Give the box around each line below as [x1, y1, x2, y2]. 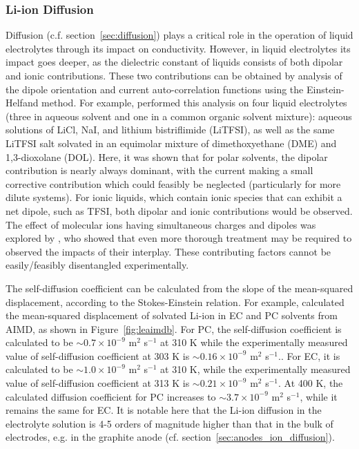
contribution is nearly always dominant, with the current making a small [6, 163, 313, 178]
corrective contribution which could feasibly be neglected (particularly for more [6, 176, 341, 191]
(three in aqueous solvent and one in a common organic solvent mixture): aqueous [6, 108, 352, 123]
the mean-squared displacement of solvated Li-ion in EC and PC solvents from [6, 308, 338, 323]
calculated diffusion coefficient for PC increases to [6, 389, 216, 403]
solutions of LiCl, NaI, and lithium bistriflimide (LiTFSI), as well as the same [6, 122, 335, 137]
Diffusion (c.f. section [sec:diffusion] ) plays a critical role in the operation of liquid [6, 28, 353, 42]
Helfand [6, 95, 39, 110]
